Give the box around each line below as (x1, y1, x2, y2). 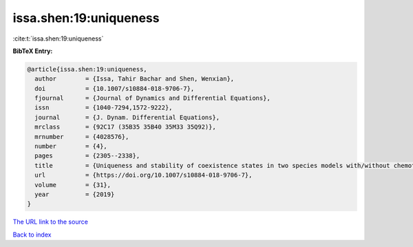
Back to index (12, 230, 52, 239)
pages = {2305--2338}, (34, 152, 140, 160)
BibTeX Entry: (12, 47, 53, 55)
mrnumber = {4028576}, (34, 133, 129, 140)
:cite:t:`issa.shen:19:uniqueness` (12, 34, 104, 43)
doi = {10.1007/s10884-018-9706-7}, (34, 85, 195, 92)
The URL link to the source (12, 217, 89, 226)
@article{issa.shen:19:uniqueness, (27, 65, 147, 73)
